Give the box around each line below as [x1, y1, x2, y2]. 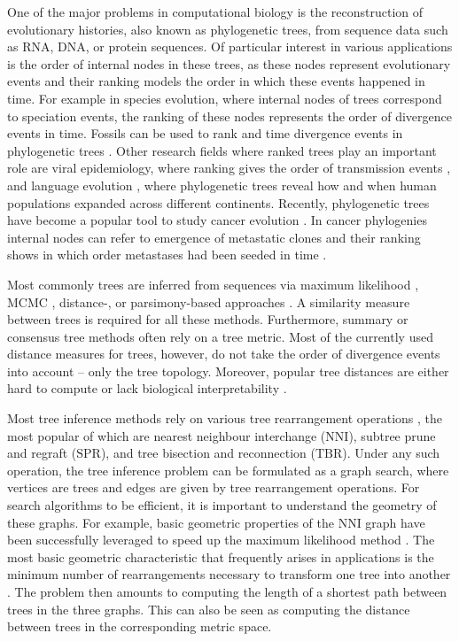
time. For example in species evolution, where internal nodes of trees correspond [7, 89, 442, 107]
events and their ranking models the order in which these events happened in [7, 72, 425, 90]
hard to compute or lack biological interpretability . [7, 379, 287, 398]
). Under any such [342, 444, 440, 462]
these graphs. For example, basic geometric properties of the [7, 513, 334, 531]
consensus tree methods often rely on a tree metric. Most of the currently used [7, 327, 433, 345]
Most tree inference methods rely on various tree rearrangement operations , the [7, 409, 443, 428]
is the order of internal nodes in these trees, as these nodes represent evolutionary [7, 54, 451, 73]
